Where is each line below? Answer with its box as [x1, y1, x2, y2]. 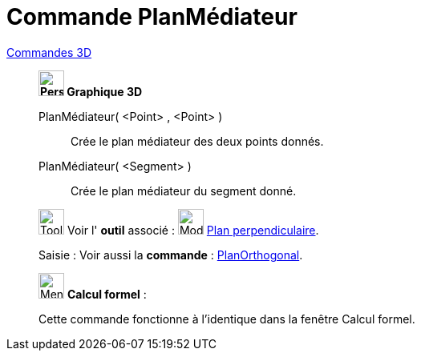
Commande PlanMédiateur [6, 3, 298, 30]
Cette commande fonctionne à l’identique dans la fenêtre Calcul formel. [38, 311, 415, 326]
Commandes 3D [6, 45, 92, 59]
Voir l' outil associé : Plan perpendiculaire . [67, 223, 319, 237]
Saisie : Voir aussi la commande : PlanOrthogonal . [38, 247, 303, 262]
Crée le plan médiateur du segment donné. [71, 183, 297, 198]
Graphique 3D [67, 84, 143, 98]
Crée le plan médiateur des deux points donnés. [71, 134, 324, 148]
